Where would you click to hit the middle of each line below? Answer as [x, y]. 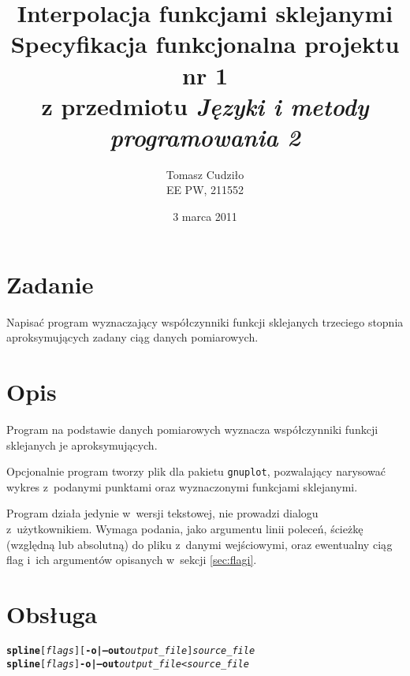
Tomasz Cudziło [205, 174]
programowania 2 [205, 136]
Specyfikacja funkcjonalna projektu [205, 44]
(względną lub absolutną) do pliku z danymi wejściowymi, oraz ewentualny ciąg [199, 544]
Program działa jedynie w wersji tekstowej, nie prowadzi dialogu [162, 513]
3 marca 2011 [205, 217]
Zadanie [50, 284]
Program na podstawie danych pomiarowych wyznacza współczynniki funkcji [192, 429]
